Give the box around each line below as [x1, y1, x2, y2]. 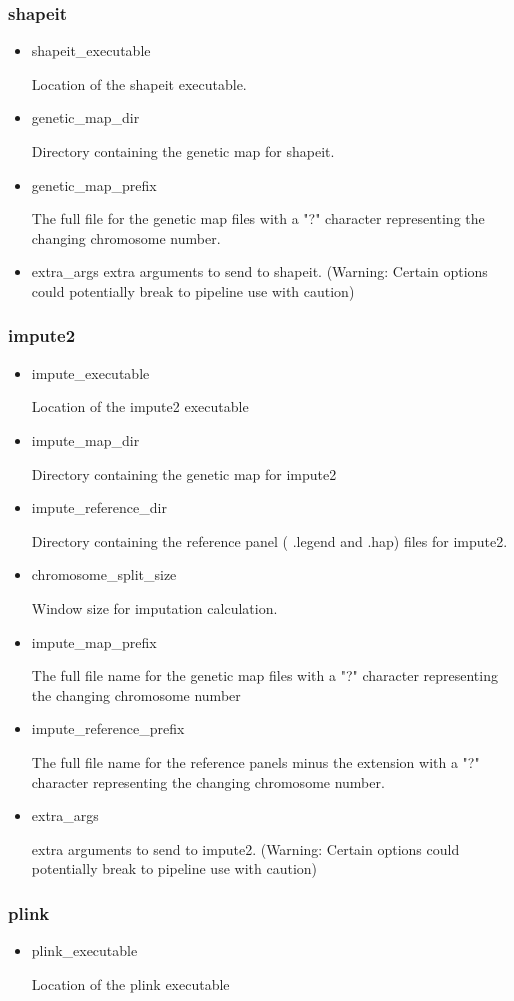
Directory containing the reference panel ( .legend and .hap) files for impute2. [31, 530, 508, 551]
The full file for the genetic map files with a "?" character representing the [31, 208, 485, 229]
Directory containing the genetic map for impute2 [31, 463, 337, 484]
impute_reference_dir [31, 497, 167, 518]
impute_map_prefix [31, 631, 157, 652]
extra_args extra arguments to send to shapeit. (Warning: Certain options [31, 261, 488, 282]
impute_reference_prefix [31, 718, 185, 739]
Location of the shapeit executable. [31, 73, 247, 94]
